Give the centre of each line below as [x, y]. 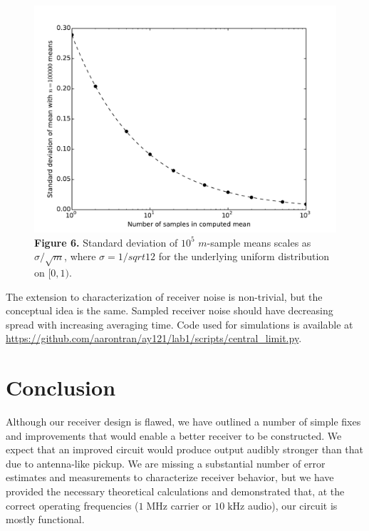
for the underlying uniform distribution [244, 256]
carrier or [191, 505]
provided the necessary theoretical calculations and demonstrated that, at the [175, 491]
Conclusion [61, 387]
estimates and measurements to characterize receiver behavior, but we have [170, 477]
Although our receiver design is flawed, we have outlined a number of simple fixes [183, 422]
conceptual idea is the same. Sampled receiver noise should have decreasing [170, 310]
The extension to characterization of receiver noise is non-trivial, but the [164, 296]
